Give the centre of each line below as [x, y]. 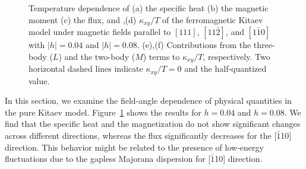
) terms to [161, 56]
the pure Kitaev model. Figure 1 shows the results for [103, 112]
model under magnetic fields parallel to [100, 32]
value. [39, 80]
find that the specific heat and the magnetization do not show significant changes [153, 124]
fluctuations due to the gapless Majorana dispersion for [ [108, 159]
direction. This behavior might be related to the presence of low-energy [134, 147]
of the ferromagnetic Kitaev [213, 19]
